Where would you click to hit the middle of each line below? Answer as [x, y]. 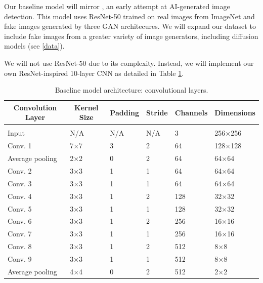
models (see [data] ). [34, 46]
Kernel [86, 107]
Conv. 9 [20, 258]
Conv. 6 [20, 221]
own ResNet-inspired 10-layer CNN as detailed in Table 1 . [94, 73]
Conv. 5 [20, 208]
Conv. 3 [20, 183]
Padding [125, 112]
